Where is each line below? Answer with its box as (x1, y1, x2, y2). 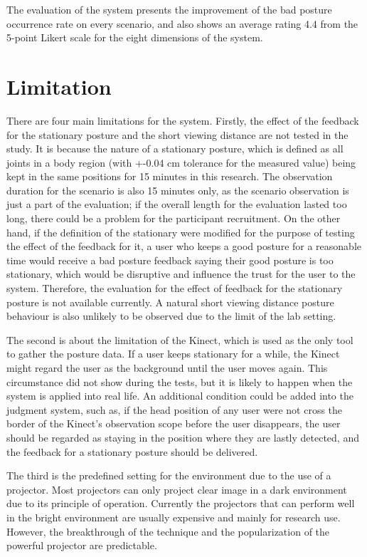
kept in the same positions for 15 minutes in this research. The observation (6, 169, 333, 184)
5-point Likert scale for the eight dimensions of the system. (6, 30, 263, 45)
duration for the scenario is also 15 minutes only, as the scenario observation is (6, 182, 349, 197)
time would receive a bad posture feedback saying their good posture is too (6, 252, 334, 267)
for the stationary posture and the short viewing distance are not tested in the (6, 127, 349, 142)
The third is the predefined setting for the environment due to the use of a (6, 468, 331, 483)
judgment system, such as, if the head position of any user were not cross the (6, 402, 343, 417)
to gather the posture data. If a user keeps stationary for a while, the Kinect (6, 346, 340, 361)
